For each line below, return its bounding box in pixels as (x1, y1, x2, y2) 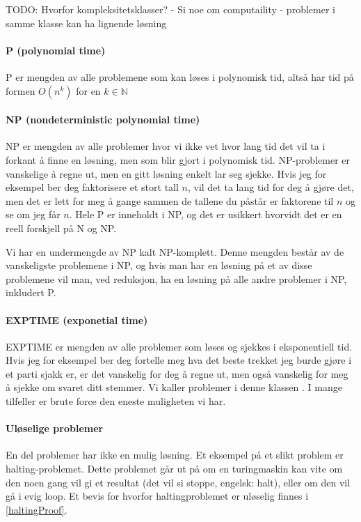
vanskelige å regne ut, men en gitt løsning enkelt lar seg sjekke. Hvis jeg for (6, 166, 327, 181)
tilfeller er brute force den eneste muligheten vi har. (6, 394, 226, 408)
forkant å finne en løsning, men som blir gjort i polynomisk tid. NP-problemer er (6, 152, 350, 167)
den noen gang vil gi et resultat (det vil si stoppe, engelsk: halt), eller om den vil (6, 475, 351, 489)
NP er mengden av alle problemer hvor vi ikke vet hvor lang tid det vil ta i (6, 139, 326, 153)
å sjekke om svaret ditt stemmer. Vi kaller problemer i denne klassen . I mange (6, 380, 342, 394)
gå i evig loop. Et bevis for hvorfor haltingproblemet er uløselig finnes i (6, 489, 309, 503)
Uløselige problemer (6, 421, 104, 436)
